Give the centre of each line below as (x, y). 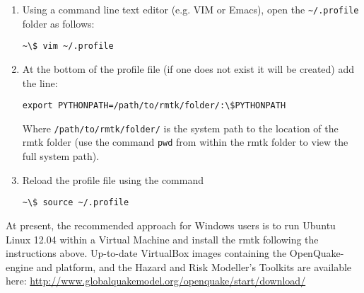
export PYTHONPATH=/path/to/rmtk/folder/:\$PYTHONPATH (154, 106)
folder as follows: (58, 23)
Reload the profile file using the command (113, 179)
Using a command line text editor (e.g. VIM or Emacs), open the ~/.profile (190, 9)
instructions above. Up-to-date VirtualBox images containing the (146, 253)
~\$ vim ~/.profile (68, 46)
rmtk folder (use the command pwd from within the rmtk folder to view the (185, 142)
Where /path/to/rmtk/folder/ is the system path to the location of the (180, 128)
